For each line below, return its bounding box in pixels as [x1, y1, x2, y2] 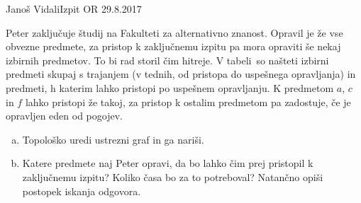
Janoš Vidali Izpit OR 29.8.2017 [6, 1, 142, 16]
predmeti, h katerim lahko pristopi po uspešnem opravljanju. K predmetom [6, 80, 334, 95]
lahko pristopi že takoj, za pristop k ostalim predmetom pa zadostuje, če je [25, 94, 351, 109]
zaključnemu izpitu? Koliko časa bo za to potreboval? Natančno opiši [22, 169, 323, 184]
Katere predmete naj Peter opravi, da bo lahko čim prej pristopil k [22, 156, 313, 170]
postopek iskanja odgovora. [22, 183, 141, 198]
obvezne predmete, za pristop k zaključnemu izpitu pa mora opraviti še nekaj [6, 39, 341, 54]
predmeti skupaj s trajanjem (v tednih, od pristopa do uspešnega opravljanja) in [6, 66, 356, 81]
